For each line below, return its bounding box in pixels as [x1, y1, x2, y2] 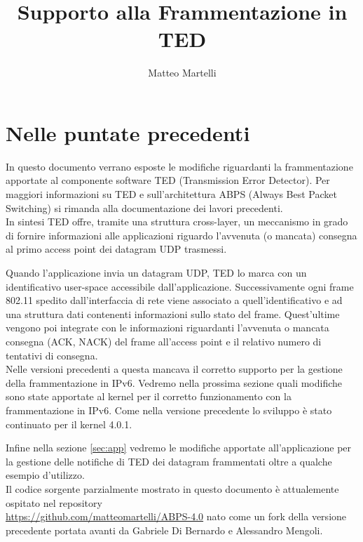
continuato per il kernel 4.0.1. [6, 416, 132, 431]
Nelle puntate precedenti [6, 118, 250, 147]
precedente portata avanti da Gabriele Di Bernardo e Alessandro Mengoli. [6, 522, 323, 537]
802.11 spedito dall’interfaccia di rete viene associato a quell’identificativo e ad [6, 293, 343, 308]
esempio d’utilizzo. [6, 468, 85, 482]
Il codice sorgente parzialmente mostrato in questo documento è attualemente [6, 481, 339, 496]
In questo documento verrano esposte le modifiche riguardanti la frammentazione [6, 159, 353, 173]
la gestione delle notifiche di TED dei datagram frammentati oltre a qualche [6, 454, 332, 468]
